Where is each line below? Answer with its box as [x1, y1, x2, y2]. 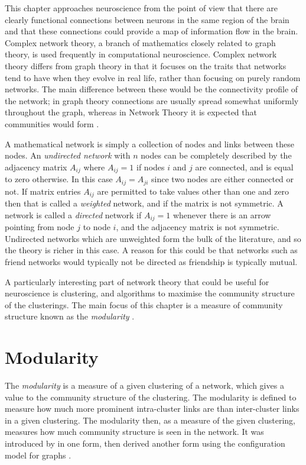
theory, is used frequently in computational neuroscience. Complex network [5, 48, 277, 60]
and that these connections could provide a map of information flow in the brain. [5, 25, 298, 37]
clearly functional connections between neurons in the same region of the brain [5, 13, 289, 25]
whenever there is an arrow [172, 208, 271, 221]
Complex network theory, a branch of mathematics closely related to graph [5, 36, 276, 49]
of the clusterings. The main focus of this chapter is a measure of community [5, 298, 283, 311]
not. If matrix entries [5, 185, 81, 197]
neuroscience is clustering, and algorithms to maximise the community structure [5, 287, 295, 299]
